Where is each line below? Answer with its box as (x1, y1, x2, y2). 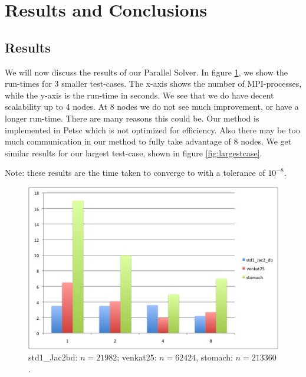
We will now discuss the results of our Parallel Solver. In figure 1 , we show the (5, 65, 288, 78)
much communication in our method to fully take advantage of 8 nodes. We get (5, 135, 292, 147)
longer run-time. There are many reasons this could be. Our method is (5, 112, 259, 124)
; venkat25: (117, 351, 157, 363)
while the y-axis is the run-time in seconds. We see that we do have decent (5, 88, 274, 101)
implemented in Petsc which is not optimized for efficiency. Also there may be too (5, 123, 300, 136)
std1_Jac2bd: (28, 351, 78, 363)
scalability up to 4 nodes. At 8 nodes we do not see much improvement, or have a (5, 100, 299, 113)
